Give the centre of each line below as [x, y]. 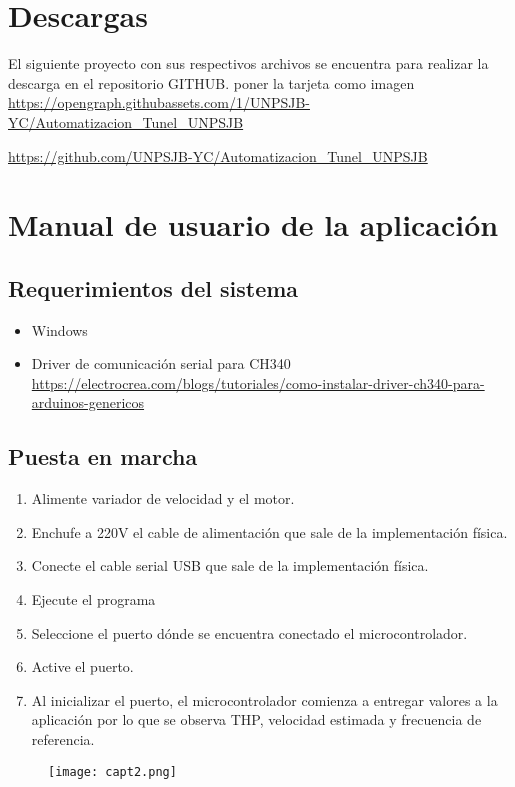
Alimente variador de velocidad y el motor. [163, 498]
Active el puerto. [82, 666]
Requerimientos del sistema [153, 287]
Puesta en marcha [103, 456]
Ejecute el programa [93, 599]
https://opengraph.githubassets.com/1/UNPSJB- [159, 102]
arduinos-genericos [88, 402]
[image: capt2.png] [112, 771]
